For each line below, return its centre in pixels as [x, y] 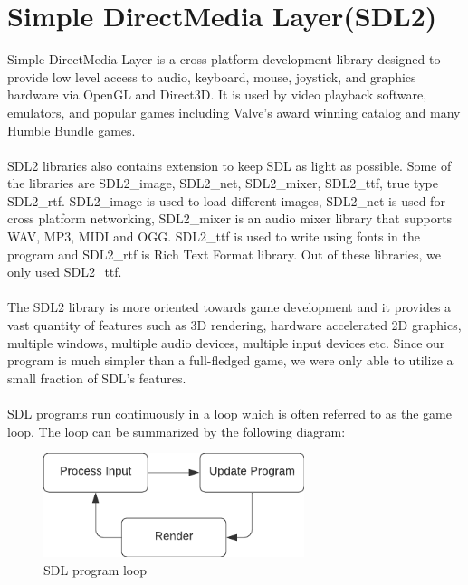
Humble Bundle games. [72, 130]
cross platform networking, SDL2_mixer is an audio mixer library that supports [230, 218]
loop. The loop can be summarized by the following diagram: [177, 431]
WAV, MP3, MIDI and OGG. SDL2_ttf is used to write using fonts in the [214, 236]
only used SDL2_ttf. [65, 272]
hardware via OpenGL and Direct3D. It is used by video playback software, [217, 94]
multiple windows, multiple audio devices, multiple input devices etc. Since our [226, 342]
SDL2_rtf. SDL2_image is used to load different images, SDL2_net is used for [226, 200]
